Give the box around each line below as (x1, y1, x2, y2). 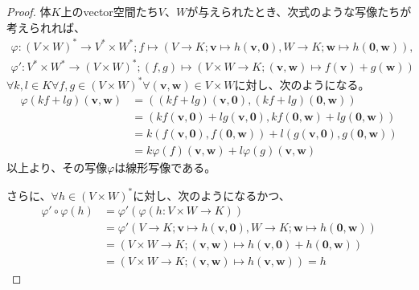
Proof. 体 (6, 3, 51, 19)
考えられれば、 (6, 18, 85, 35)
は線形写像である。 (114, 159, 216, 176)
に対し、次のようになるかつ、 (133, 186, 290, 203)
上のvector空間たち (60, 3, 158, 19)
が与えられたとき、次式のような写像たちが (187, 3, 412, 19)
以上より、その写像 (6, 159, 108, 176)
